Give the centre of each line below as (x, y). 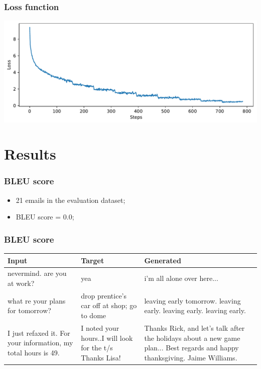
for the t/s (97, 348)
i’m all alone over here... (181, 278)
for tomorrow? (29, 310)
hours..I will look (107, 338)
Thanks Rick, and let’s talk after (194, 327)
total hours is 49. (34, 352)
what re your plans (37, 300)
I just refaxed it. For (39, 333)
